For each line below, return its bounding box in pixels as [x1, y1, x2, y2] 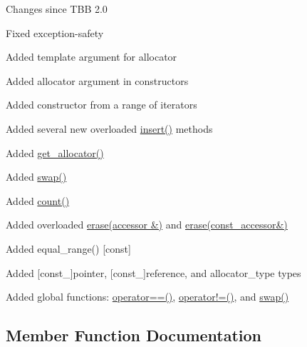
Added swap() [6, 169, 67, 184]
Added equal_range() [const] [6, 241, 131, 256]
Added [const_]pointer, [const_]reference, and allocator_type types [6, 265, 301, 280]
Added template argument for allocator [6, 49, 177, 64]
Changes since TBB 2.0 [6, 1, 108, 16]
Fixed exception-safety [6, 25, 104, 40]
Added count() [6, 193, 70, 208]
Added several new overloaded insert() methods [6, 121, 213, 136]
